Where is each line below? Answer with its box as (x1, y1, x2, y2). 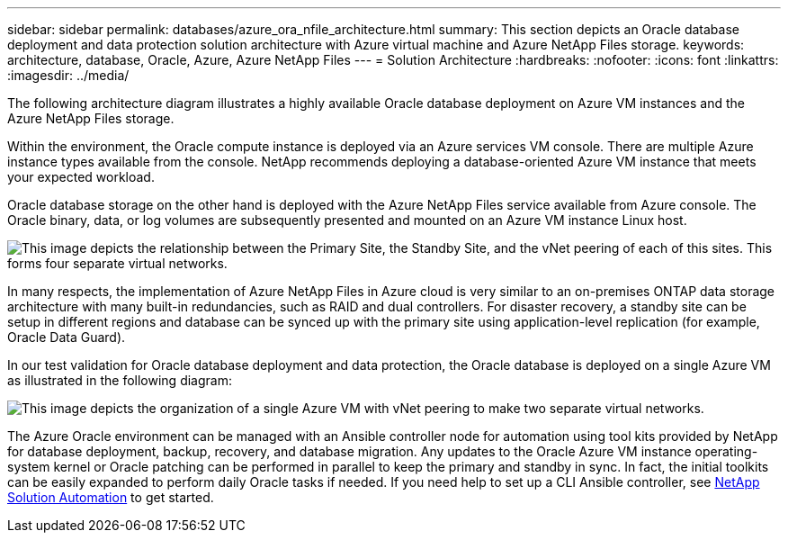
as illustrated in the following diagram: (7, 373, 232, 388)
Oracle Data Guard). (7, 329, 126, 345)
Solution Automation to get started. (7, 490, 214, 505)
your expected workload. (7, 169, 155, 184)
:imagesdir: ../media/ (7, 67, 130, 83)
